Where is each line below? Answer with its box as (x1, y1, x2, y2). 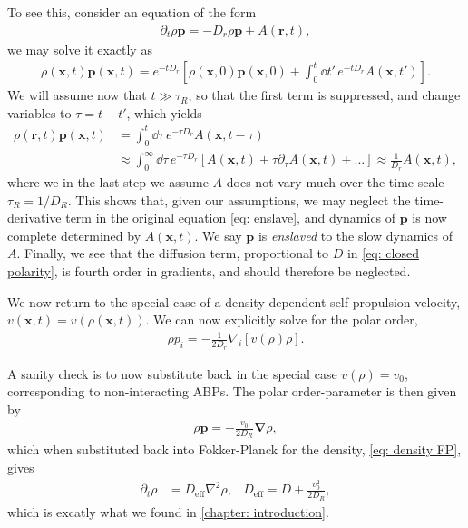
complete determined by (7, 225, 141, 244)
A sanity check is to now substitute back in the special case (7, 364, 337, 383)
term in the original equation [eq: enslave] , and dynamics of (65, 208, 396, 227)
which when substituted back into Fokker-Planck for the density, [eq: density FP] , (7, 440, 462, 459)
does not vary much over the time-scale (226, 173, 444, 192)
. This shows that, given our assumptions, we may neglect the (67, 190, 411, 209)
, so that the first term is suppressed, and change (188, 85, 461, 105)
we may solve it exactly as (7, 39, 152, 58)
